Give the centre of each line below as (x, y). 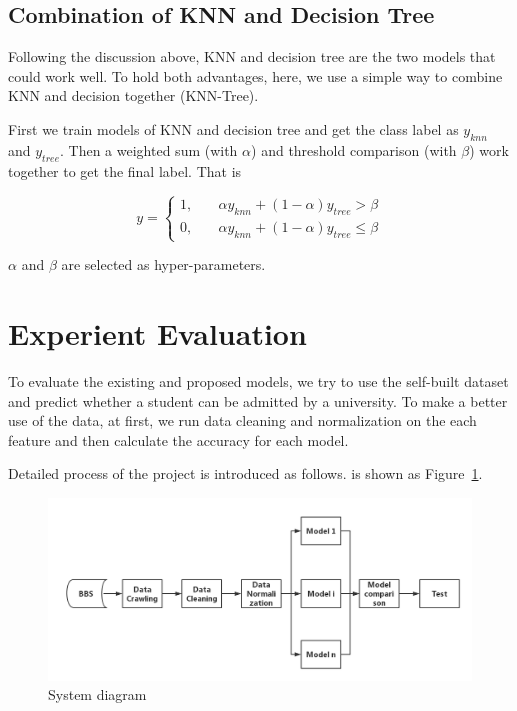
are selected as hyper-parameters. (163, 264)
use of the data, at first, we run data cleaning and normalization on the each (242, 420)
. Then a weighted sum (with (149, 149)
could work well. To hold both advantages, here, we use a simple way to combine (255, 75)
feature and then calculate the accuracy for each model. (178, 439)
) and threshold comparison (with (354, 149)
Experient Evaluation (157, 333)
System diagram (97, 694)
